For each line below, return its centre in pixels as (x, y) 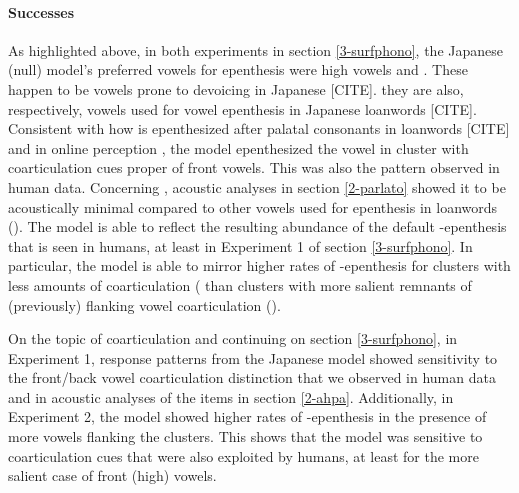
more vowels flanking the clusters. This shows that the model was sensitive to (245, 436)
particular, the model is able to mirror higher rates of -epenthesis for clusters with (259, 265)
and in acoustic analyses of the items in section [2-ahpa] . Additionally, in (231, 396)
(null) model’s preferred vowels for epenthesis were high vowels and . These (238, 69)
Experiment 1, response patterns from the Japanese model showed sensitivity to (253, 357)
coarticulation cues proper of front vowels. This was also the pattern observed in (254, 167)
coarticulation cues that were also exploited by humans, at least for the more (243, 455)
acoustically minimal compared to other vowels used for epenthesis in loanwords (253, 206)
